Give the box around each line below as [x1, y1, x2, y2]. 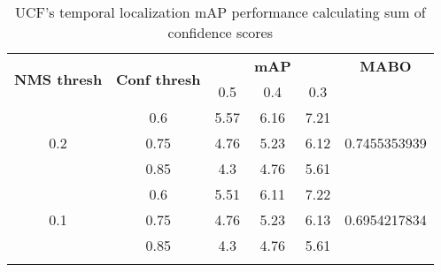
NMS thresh [14, 68, 103, 89]
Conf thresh [116, 68, 201, 89]
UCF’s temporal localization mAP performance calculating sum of [14, 2, 426, 22]
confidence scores [167, 22, 274, 42]
